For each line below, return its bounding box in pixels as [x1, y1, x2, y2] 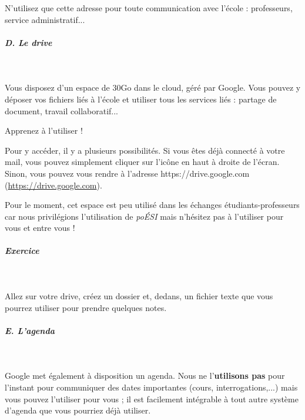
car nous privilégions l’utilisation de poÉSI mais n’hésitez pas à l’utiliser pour [5, 210, 284, 222]
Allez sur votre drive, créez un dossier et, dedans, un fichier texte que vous [5, 290, 273, 302]
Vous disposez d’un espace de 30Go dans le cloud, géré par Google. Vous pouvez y [5, 81, 301, 94]
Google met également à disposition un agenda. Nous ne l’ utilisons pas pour [5, 369, 285, 382]
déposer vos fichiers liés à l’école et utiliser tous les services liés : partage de [5, 92, 277, 105]
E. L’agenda [5, 324, 55, 336]
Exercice [5, 244, 39, 257]
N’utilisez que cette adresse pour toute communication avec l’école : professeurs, [5, 2, 293, 14]
